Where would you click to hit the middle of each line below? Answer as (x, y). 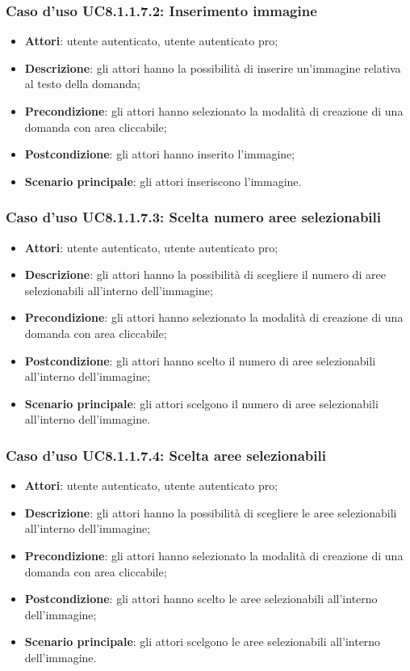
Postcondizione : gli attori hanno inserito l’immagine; (160, 154)
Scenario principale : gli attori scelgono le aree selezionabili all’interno (203, 641)
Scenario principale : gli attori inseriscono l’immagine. (163, 181)
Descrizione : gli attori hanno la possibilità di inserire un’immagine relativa (213, 68)
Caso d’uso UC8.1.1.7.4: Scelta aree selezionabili (166, 455)
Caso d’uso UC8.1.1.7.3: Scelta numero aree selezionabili (193, 217)
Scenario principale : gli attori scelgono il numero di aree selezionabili (201, 403)
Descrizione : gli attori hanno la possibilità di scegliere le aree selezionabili (211, 512)
